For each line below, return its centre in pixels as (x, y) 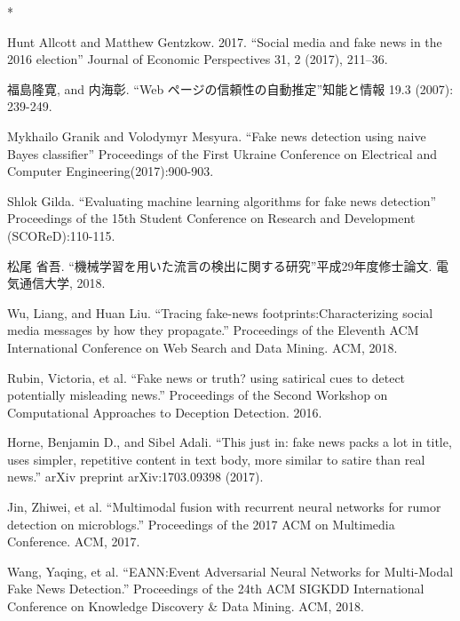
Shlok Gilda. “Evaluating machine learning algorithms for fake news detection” (222, 200)
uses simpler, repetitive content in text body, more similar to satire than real (216, 459)
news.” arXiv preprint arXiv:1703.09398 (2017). (135, 477)
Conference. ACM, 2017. (74, 541)
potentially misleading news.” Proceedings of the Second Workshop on (198, 395)
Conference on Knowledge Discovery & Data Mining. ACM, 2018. (186, 606)
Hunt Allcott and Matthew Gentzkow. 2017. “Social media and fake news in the (225, 41)
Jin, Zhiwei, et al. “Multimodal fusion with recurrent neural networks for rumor (224, 507)
